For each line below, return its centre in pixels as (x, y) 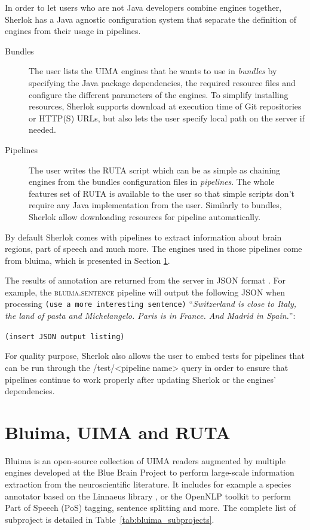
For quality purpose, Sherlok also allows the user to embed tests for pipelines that (155, 356)
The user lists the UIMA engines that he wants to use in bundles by (153, 71)
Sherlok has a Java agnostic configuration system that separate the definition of (151, 19)
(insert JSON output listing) (65, 336)
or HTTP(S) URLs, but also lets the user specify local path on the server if (167, 118)
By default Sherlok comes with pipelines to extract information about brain (143, 237)
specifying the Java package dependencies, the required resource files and (162, 82)
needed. (42, 130)
